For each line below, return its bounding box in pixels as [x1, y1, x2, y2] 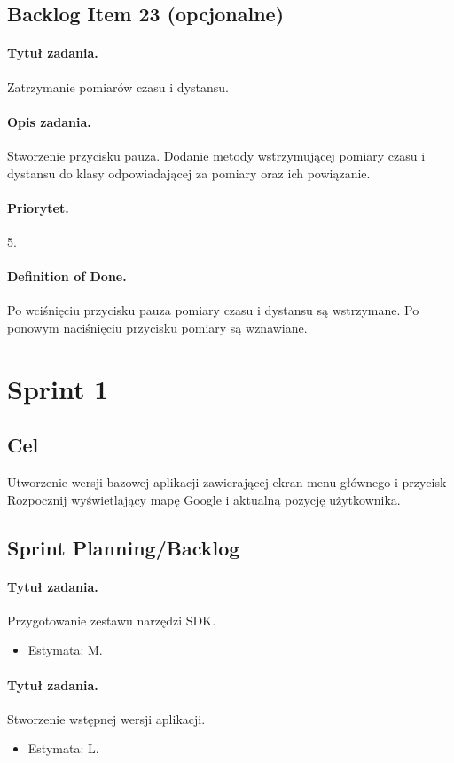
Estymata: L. [27, 739, 99, 758]
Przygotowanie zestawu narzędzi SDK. [7, 610, 216, 629]
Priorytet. [7, 198, 69, 216]
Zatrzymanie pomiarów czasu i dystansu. [7, 77, 229, 96]
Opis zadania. [7, 112, 91, 130]
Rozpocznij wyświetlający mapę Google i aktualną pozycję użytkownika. [7, 490, 401, 508]
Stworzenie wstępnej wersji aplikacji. [7, 709, 206, 728]
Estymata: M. [27, 641, 103, 659]
